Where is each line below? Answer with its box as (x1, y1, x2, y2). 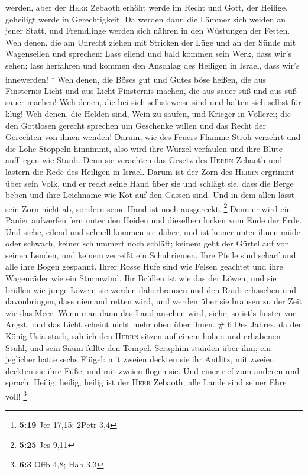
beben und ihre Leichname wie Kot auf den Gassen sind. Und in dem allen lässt (5, 189, 295, 201)
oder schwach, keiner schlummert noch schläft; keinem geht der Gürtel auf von (5, 237, 290, 249)
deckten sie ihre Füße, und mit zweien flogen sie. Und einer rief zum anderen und (5, 364, 300, 376)
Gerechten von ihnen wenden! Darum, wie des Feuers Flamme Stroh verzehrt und (5, 131, 301, 143)
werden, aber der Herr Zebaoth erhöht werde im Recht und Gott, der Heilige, (5, 1, 288, 13)
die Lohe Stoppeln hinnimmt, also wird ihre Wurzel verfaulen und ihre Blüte (5, 142, 283, 154)
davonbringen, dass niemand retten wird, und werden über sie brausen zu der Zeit (5, 295, 303, 307)
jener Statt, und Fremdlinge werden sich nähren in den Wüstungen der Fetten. (5, 24, 290, 37)
